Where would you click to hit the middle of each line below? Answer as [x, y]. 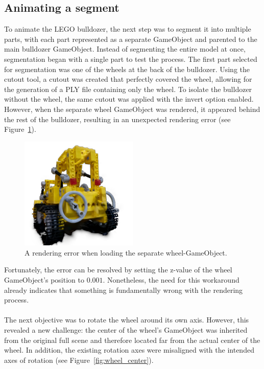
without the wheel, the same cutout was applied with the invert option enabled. [129, 99]
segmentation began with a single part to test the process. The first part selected [131, 59]
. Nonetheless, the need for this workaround [171, 280]
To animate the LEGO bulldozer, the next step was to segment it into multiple [128, 29]
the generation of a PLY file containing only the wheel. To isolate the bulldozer [128, 89]
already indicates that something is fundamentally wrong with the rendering [124, 290]
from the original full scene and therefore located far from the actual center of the [132, 340]
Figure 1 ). [20, 129]
